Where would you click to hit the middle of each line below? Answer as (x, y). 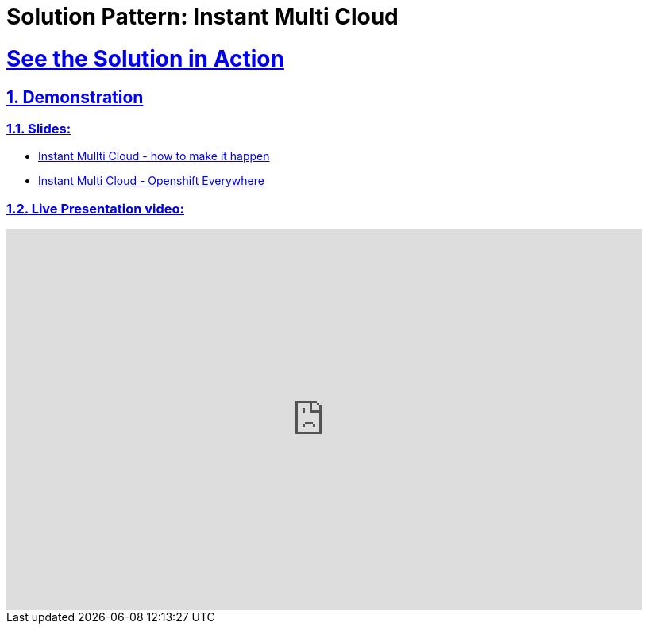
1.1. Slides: (39, 128)
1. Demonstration (75, 97)
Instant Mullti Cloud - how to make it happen (154, 156)
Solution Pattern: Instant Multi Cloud (202, 17)
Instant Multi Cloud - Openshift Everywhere (151, 181)
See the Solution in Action (145, 58)
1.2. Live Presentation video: (96, 208)
